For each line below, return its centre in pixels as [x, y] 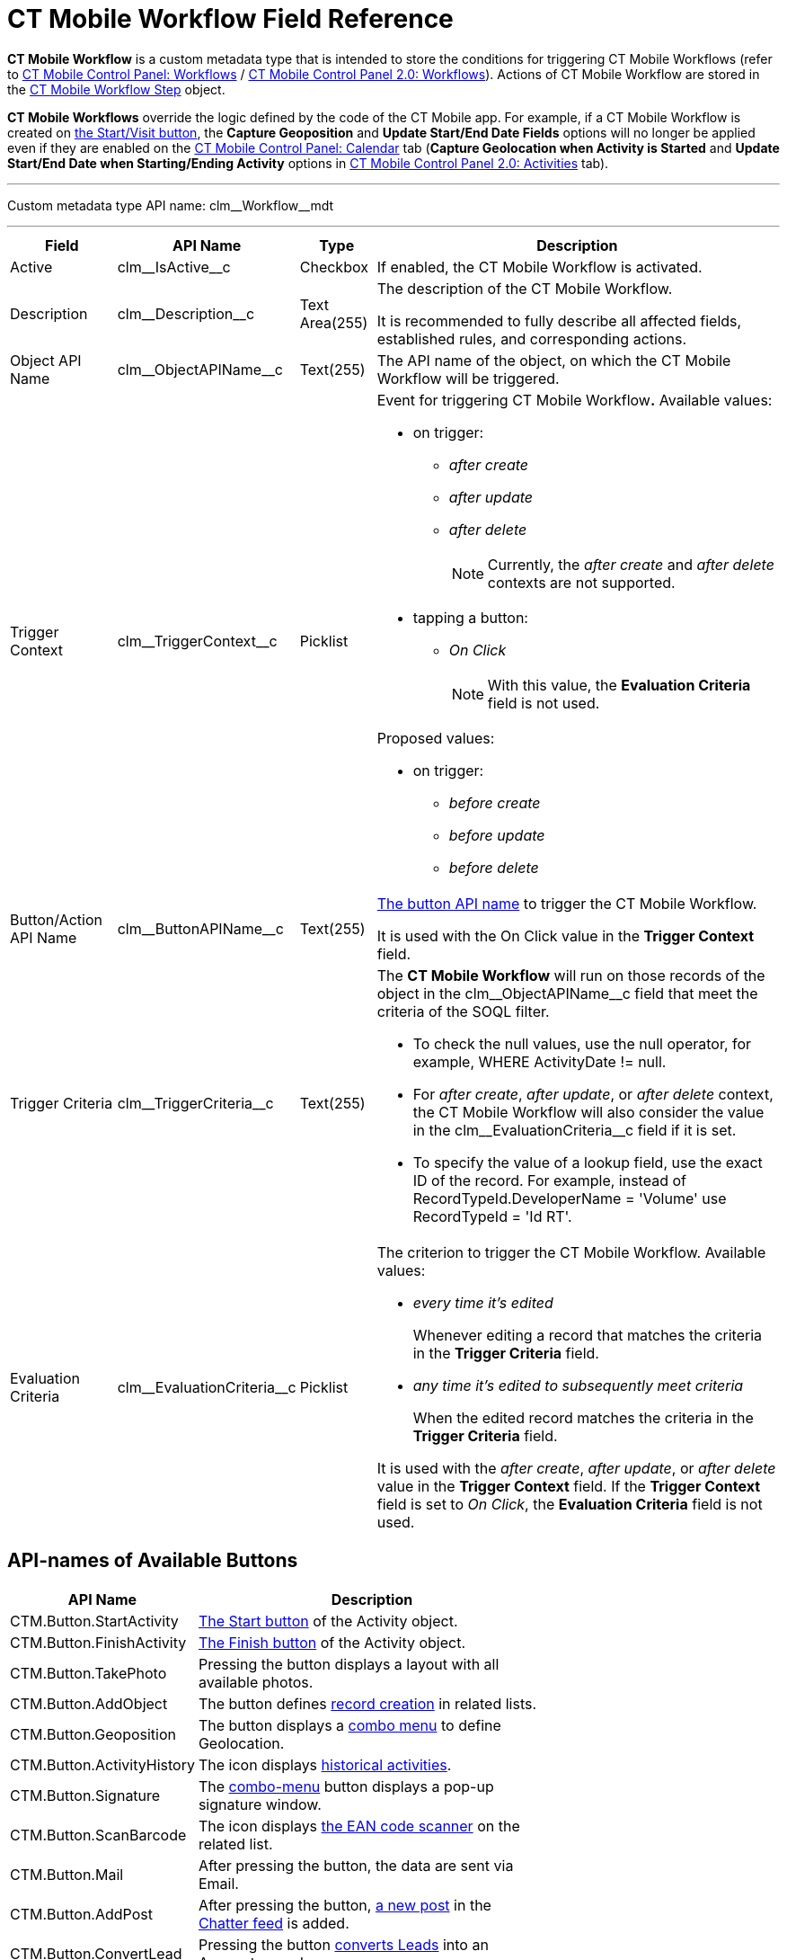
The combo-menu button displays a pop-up [346, 1786]
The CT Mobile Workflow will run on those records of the [571, 975]
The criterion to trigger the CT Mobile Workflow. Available [571, 1252]
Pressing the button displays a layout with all [349, 1664]
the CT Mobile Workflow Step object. [116, 89]
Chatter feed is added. [274, 1923]
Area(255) [334, 322]
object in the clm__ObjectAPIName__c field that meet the [567, 993]
